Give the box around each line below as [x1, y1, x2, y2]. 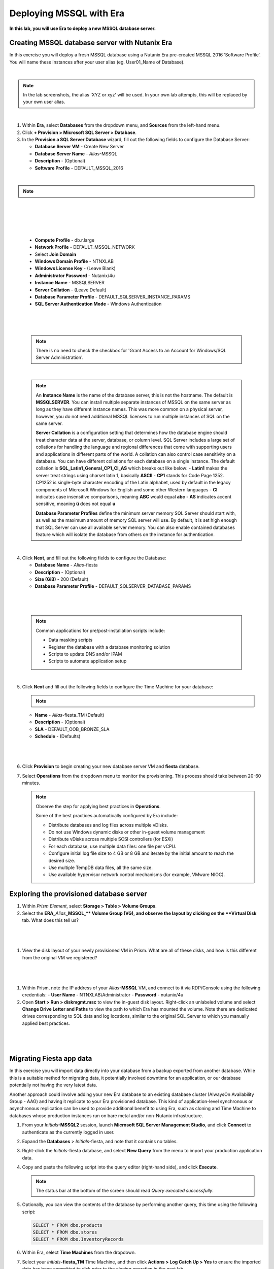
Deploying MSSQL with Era [9, 8, 125, 19]
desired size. [48, 857, 76, 863]
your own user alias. [23, 99, 65, 105]
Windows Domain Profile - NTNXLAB [35, 258, 114, 264]
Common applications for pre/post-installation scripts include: [36, 627, 165, 633]
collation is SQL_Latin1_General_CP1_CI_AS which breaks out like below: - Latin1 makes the [36, 465, 228, 472]
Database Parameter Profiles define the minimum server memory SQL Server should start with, [36, 510, 236, 516]
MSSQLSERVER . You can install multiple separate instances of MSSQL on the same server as [36, 399, 231, 405]
